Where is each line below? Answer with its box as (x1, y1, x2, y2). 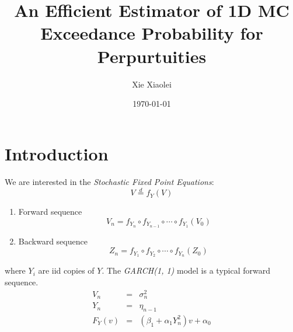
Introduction (5, 141, 109, 165)
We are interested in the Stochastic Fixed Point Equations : (5, 175, 214, 187)
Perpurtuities (97, 44, 207, 68)
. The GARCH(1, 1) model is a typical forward (102, 264, 270, 277)
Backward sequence (18, 235, 88, 247)
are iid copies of (38, 264, 95, 277)
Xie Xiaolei (132, 78, 172, 90)
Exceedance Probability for (40, 21, 263, 45)
